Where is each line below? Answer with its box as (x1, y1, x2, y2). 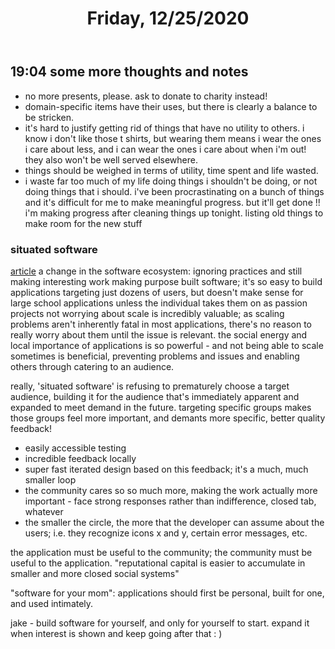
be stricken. (24, 111, 75, 123)
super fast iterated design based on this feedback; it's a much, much (24, 463, 309, 475)
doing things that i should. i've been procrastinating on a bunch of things (24, 185, 325, 197)
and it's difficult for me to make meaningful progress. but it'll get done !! (24, 196, 321, 208)
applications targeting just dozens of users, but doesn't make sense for (10, 286, 304, 298)
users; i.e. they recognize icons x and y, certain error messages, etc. (24, 527, 308, 539)
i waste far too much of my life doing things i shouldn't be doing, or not (24, 175, 318, 187)
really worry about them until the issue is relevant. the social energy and (10, 328, 308, 341)
